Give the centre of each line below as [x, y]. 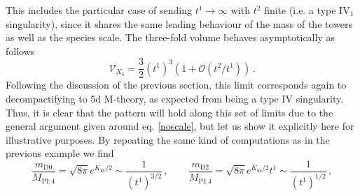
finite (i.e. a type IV [307, 10]
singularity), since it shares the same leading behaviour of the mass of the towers [179, 23]
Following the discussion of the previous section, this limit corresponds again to [176, 85]
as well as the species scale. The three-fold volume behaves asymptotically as [170, 37]
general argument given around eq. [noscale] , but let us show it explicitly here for [180, 126]
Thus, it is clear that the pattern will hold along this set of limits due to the [169, 112]
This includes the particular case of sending [99, 10]
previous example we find [60, 153]
